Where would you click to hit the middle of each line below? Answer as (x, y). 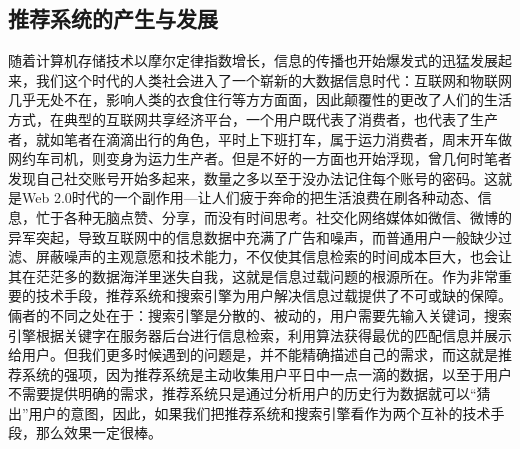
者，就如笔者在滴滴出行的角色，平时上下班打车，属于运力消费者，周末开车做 (260, 138)
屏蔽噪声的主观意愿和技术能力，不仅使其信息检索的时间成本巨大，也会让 (273, 256)
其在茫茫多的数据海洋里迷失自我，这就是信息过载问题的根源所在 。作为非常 (253, 275)
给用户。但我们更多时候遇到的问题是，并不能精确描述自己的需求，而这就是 (253, 354)
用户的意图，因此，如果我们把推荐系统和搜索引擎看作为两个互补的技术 (259, 412)
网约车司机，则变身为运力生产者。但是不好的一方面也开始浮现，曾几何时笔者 (260, 158)
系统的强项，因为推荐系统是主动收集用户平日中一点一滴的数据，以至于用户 (266, 373)
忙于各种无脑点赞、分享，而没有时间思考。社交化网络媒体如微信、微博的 (273, 216)
